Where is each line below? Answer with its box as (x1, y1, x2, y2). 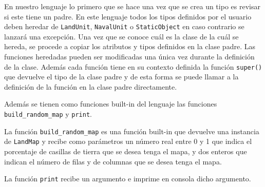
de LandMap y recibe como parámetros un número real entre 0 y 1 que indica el (4, 136, 252, 147)
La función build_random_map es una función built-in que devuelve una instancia (4, 126, 259, 136)
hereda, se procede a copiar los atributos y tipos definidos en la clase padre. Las (4, 41, 255, 52)
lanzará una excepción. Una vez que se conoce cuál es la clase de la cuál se (4, 31, 239, 41)
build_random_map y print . (4, 109, 92, 119)
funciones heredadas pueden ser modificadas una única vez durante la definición (4, 51, 255, 62)
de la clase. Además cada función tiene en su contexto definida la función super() (4, 61, 262, 72)
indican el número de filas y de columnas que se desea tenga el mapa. (4, 156, 222, 167)
